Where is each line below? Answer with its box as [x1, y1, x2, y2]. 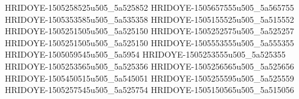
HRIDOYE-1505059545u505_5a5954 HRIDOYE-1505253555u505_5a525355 [5, 48, 286, 61]
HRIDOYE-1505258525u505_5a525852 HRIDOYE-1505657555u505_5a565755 [5, 1, 294, 13]
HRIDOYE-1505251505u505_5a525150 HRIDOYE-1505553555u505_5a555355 [5, 36, 294, 49]
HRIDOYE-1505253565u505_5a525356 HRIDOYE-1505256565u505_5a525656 [5, 59, 294, 72]
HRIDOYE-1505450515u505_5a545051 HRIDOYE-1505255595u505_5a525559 [5, 71, 294, 84]
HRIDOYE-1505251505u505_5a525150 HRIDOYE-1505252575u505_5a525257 [5, 25, 294, 37]
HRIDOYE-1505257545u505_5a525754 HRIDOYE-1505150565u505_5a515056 [5, 83, 294, 96]
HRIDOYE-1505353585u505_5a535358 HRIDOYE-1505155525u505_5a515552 [5, 13, 294, 25]
